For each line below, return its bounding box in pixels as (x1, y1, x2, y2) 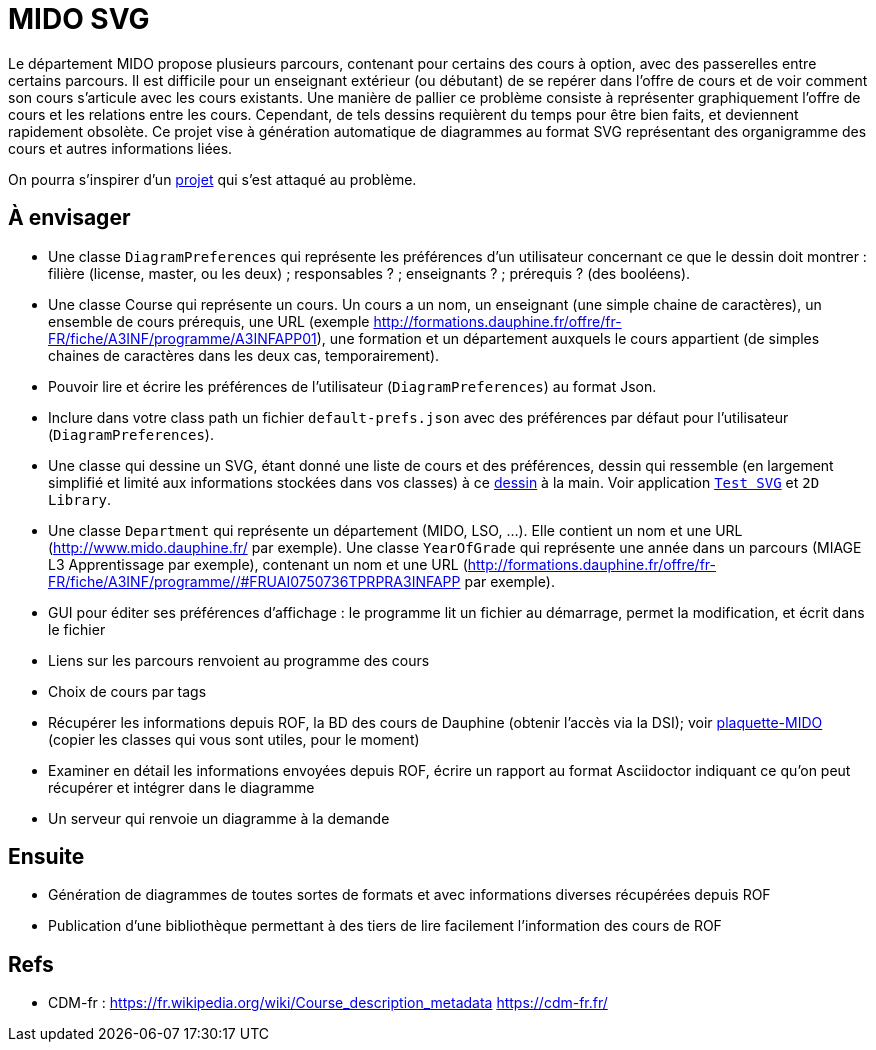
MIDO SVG (8, 2, 150, 36)
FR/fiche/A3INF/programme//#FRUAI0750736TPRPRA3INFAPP (48, 572, 461, 590)
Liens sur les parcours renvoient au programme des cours (48, 651, 430, 669)
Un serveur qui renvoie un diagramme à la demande (48, 809, 390, 827)
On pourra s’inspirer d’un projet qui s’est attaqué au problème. (8, 170, 417, 188)
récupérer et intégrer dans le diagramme (48, 778, 315, 796)
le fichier (48, 620, 106, 638)
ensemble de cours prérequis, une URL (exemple (48, 312, 370, 330)
